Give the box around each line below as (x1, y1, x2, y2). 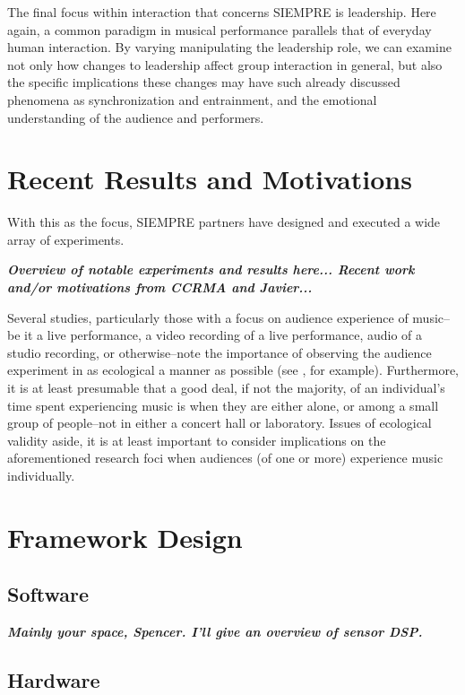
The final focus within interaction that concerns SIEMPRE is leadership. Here (7, 3, 436, 21)
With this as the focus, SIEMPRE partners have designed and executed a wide (7, 213, 441, 231)
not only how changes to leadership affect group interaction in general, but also (7, 55, 443, 74)
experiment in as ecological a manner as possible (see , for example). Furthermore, (7, 361, 459, 379)
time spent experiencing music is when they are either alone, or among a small (7, 395, 439, 414)
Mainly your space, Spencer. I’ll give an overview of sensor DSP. (7, 622, 423, 641)
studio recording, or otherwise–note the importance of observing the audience (7, 343, 432, 361)
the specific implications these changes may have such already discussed (7, 73, 400, 91)
